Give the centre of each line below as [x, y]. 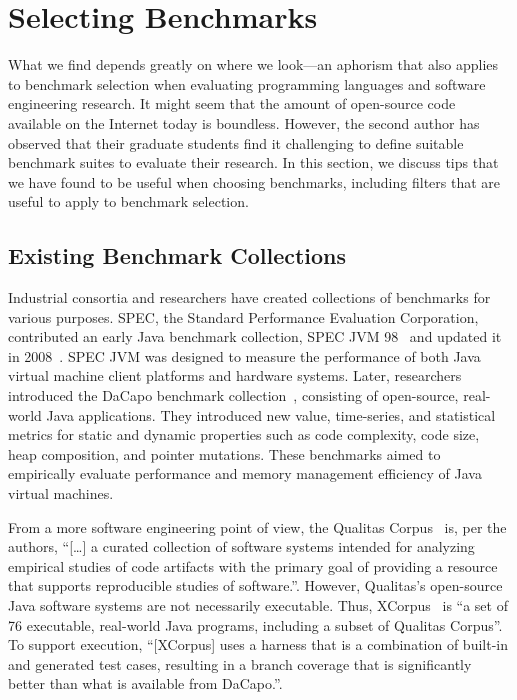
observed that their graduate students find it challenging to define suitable [236, 142]
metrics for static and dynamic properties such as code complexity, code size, [244, 434]
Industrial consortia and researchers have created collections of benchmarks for [249, 297]
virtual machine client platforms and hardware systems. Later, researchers [235, 375]
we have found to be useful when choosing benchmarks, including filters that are [254, 181]
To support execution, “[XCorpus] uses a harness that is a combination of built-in [258, 644]
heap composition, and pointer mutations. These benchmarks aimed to [224, 453]
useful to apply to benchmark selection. [128, 201]
